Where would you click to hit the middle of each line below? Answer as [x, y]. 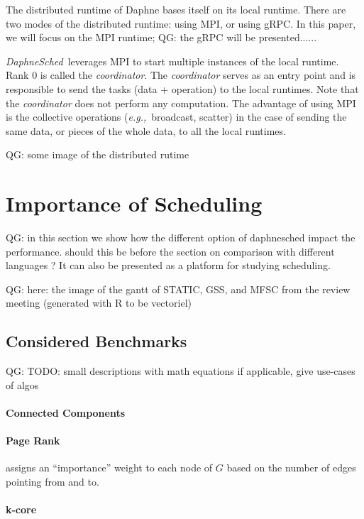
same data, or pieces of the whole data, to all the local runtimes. [146, 130]
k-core [21, 509]
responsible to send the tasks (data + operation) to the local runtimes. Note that [182, 88]
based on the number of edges [291, 468]
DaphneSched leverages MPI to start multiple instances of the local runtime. [172, 61]
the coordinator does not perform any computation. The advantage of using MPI [181, 103]
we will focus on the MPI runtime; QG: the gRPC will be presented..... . [161, 37]
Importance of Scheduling [134, 203]
